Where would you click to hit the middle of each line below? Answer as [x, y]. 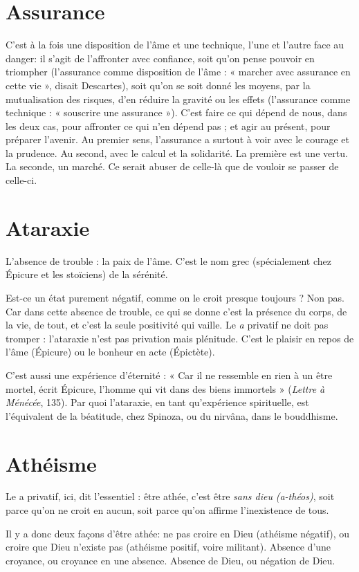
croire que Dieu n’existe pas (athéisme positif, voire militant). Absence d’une [168, 547]
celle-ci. [21, 180]
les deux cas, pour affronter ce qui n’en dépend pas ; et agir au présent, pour [168, 126]
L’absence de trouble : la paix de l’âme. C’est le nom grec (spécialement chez [168, 260]
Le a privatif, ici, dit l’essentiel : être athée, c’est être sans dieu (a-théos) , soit [170, 496]
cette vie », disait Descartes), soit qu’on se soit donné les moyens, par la [158, 85]
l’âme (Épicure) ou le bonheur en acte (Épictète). [110, 352]
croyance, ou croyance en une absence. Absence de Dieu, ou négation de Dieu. [171, 560]
